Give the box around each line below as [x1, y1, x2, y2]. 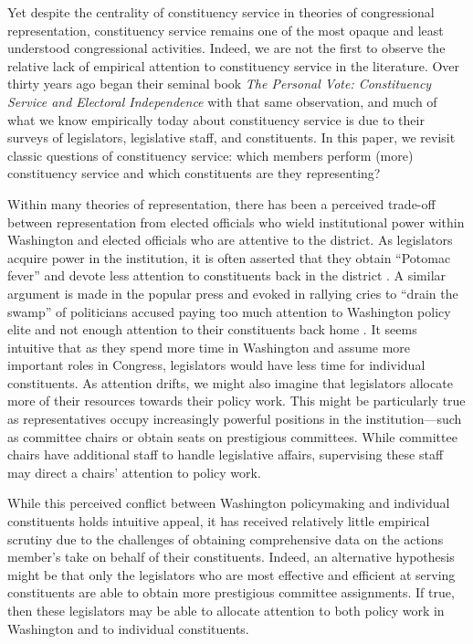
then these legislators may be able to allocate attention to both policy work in [7, 601, 445, 619]
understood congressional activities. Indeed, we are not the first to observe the [7, 38, 446, 58]
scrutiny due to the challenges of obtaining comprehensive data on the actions [7, 529, 444, 548]
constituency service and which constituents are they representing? [7, 164, 381, 183]
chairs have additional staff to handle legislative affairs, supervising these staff [7, 445, 444, 464]
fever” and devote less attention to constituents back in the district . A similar [7, 266, 447, 285]
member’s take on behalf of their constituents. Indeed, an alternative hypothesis [7, 547, 455, 566]
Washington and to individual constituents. [7, 618, 249, 638]
